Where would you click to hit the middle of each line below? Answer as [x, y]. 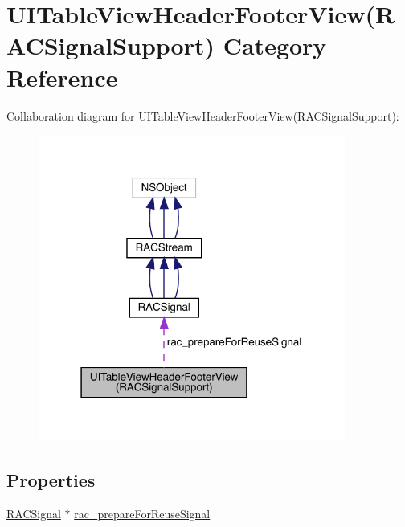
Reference [62, 77]
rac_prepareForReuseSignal [142, 514]
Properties [51, 480]
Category [275, 45]
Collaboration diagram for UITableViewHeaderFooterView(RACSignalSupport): [203, 115]
